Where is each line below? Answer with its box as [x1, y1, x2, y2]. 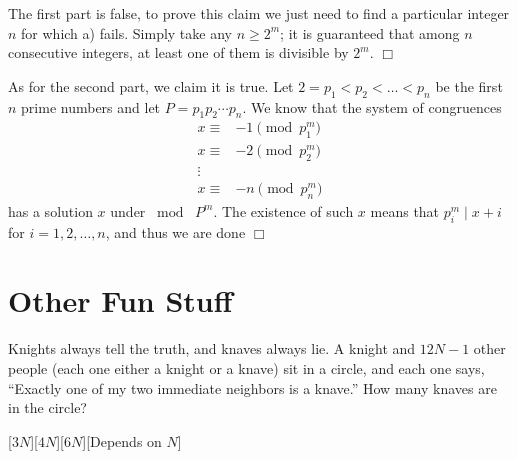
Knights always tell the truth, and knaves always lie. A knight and [8, 338, 416, 359]
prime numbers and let [21, 96, 161, 117]
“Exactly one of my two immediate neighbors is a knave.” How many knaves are [8, 377, 497, 398]
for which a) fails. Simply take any [21, 22, 232, 43]
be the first [435, 75, 503, 96]
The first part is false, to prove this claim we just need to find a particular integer [8, 3, 510, 23]
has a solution [8, 200, 93, 221]
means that [370, 200, 440, 221]
